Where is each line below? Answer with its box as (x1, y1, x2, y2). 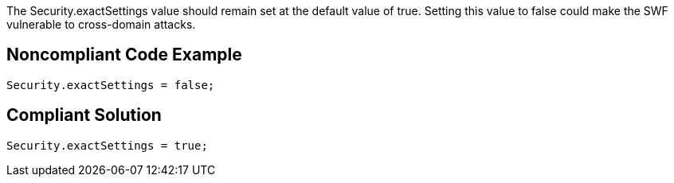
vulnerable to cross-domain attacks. (6, 18, 196, 31)
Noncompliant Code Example (6, 45, 242, 65)
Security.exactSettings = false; (6, 78, 215, 91)
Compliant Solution (6, 105, 162, 126)
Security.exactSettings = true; (6, 138, 208, 152)
